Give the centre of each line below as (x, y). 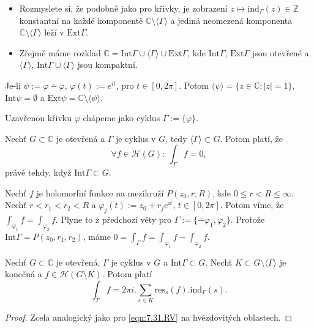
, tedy (176, 138)
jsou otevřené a (280, 52)
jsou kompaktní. (107, 65)
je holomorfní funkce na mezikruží (100, 192)
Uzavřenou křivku (38, 118)
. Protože (248, 219)
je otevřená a (80, 138)
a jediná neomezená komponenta (231, 20)
